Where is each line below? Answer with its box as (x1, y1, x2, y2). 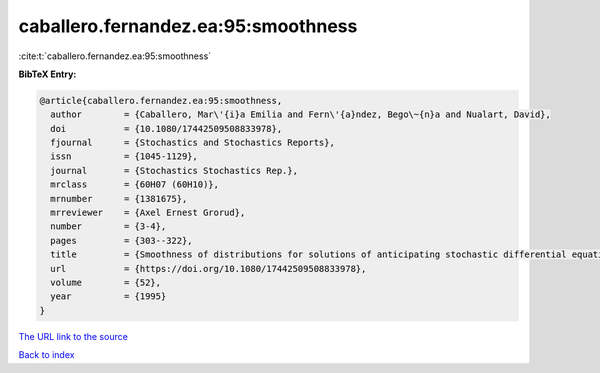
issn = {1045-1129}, (50, 151, 199, 162)
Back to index (18, 349, 75, 361)
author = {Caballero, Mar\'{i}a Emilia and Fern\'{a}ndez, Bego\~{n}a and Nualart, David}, (50, 109, 552, 120)
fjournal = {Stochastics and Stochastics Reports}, (50, 137, 335, 149)
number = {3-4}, (50, 221, 167, 232)
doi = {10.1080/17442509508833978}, (50, 123, 283, 134)
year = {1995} (50, 291, 167, 302)
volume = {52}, (50, 277, 162, 288)
